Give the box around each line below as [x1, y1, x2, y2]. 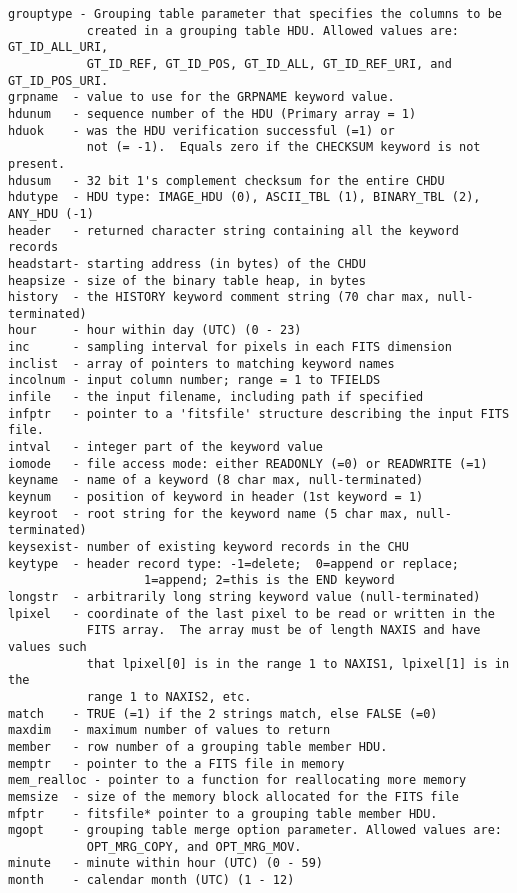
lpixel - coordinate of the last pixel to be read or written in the [8, 606, 495, 621]
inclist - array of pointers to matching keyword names [8, 356, 395, 371]
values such [8, 639, 87, 654]
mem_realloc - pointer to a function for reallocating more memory [8, 773, 467, 788]
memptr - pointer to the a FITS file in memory [8, 756, 345, 771]
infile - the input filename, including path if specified [8, 390, 424, 405]
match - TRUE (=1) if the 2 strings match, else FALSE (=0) [8, 706, 438, 721]
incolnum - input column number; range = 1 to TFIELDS [8, 373, 381, 388]
